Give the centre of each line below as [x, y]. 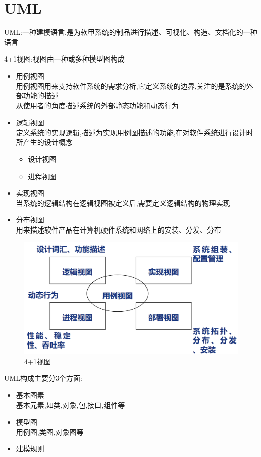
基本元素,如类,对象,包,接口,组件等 [70, 405]
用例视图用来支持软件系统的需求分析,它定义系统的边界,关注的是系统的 [131, 85]
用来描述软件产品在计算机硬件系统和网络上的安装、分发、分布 [118, 230]
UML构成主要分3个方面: [43, 378]
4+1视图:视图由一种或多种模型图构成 [64, 59]
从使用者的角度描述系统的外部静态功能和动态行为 [97, 105]
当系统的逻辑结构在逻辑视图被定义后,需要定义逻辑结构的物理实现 [123, 203]
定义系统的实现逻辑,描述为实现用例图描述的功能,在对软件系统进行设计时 [135, 132]
